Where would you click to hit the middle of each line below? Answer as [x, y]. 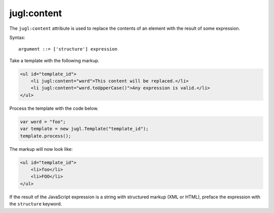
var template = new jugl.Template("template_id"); [84, 129]
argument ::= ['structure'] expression [68, 49]
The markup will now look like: [41, 149]
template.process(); [45, 136]
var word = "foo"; [43, 122]
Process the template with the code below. [54, 108]
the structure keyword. [36, 204]
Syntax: [17, 37]
